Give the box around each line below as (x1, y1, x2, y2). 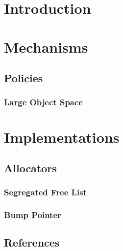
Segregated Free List (4, 186, 87, 198)
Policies (4, 70, 43, 86)
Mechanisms (4, 36, 88, 57)
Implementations (4, 126, 120, 147)
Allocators (4, 160, 57, 176)
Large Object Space (4, 96, 83, 108)
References (4, 234, 60, 250)
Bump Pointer (4, 209, 61, 221)
